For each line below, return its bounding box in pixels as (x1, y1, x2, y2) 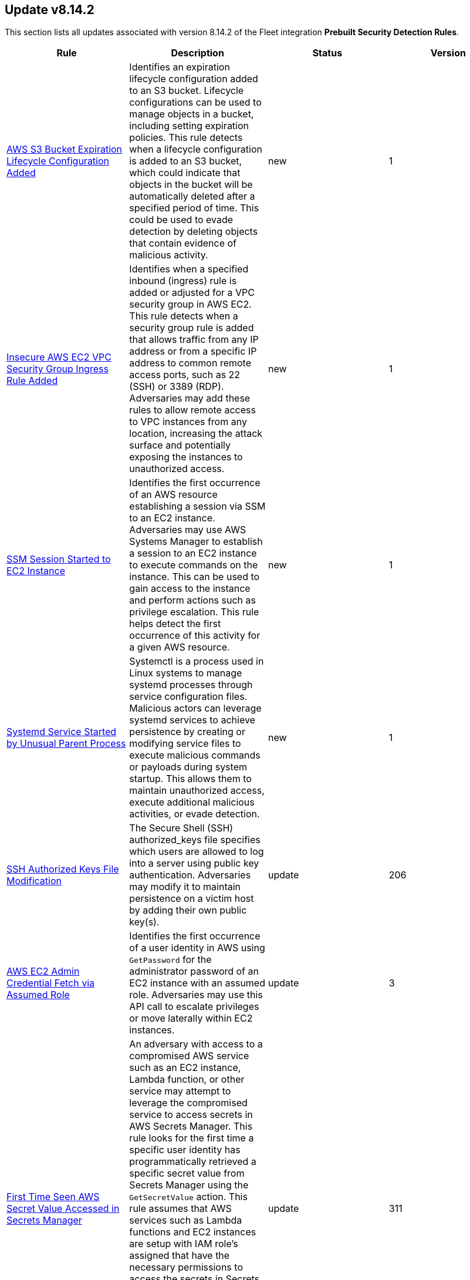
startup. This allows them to (129, 773, 252, 785)
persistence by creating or (129, 726, 245, 738)
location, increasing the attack (129, 427, 263, 440)
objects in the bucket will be (129, 178, 253, 191)
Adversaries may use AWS (129, 524, 246, 536)
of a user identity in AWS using (129, 942, 265, 954)
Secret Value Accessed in (6, 1202, 120, 1215)
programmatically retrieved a (129, 1156, 256, 1168)
